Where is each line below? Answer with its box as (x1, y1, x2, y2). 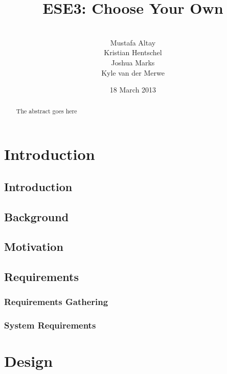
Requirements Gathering (4, 295, 108, 308)
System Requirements (4, 319, 96, 332)
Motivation (4, 239, 63, 254)
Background (4, 208, 69, 224)
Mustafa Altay (110, 37, 156, 48)
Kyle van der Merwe (101, 67, 165, 78)
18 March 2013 (109, 84, 156, 95)
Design (4, 350, 53, 371)
